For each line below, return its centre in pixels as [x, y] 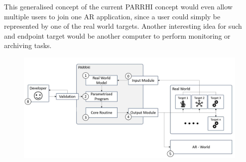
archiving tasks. [28, 45]
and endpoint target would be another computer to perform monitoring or [117, 35]
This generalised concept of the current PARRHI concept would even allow [118, 6]
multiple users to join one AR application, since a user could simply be [112, 16]
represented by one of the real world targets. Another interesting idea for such [123, 26]
